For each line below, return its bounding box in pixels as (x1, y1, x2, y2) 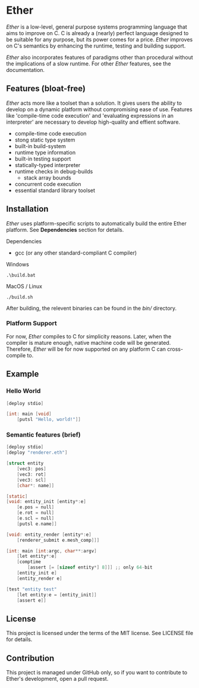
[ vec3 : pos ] (17, 466, 46, 472)
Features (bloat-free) (6, 84, 86, 94)
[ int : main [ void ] (6, 411, 52, 417)
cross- (167, 345, 184, 353)
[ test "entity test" (6, 586, 58, 592)
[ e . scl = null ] (17, 516, 55, 522)
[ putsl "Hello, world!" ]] (17, 417, 81, 423)
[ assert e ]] (17, 597, 46, 604)
